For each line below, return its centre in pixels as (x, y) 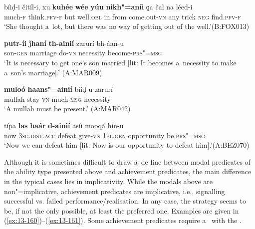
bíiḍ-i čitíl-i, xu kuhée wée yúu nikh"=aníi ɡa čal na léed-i (98, 6)
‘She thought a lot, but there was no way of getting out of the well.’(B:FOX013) (127, 26)
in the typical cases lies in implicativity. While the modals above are (108, 181)
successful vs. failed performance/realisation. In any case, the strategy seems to (125, 201)
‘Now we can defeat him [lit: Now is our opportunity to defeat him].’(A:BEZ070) (127, 145)
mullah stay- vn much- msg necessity (57, 99)
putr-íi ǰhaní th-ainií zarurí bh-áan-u (64, 43)
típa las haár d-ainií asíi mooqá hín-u (64, 125)
